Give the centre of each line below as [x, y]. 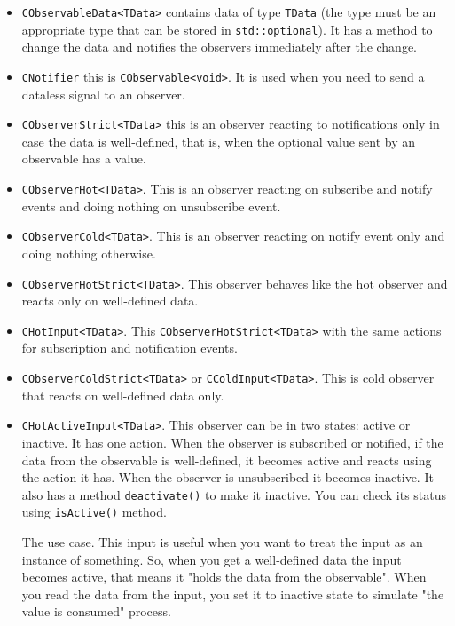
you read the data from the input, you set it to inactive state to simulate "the [233, 594]
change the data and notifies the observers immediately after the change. [220, 47]
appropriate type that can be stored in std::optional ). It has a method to [227, 29]
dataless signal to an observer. [103, 94]
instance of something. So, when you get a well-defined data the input [212, 559]
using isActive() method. [94, 512]
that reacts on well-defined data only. [123, 395]
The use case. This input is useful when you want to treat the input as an [222, 542]
